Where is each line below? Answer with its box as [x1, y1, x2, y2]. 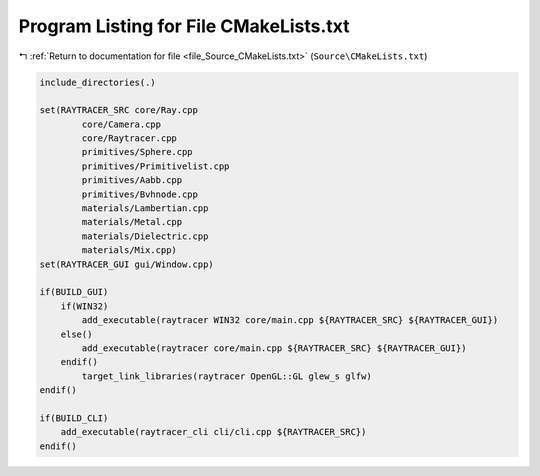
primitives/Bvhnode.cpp [81, 188, 199, 200]
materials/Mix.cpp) [81, 245, 177, 256]
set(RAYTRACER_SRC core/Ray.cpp [39, 105, 199, 116]
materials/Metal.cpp [81, 216, 183, 228]
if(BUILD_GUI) [39, 286, 109, 298]
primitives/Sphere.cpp [81, 146, 194, 158]
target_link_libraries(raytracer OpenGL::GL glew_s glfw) [81, 370, 372, 382]
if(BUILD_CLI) [39, 412, 109, 424]
